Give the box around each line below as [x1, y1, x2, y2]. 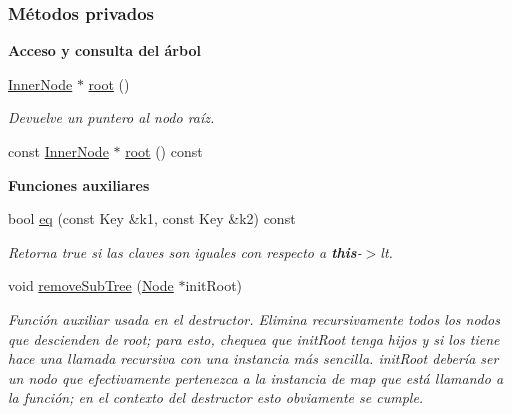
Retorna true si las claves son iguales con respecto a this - [8, 241, 362, 262]
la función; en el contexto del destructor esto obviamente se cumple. [8, 387, 424, 408]
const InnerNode [8, 141, 109, 161]
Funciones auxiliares [8, 174, 150, 195]
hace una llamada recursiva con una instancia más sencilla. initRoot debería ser [8, 348, 499, 369]
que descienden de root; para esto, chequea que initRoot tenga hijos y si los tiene [8, 328, 500, 349]
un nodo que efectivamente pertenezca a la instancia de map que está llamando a [8, 367, 504, 388]
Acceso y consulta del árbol [8, 40, 201, 61]
